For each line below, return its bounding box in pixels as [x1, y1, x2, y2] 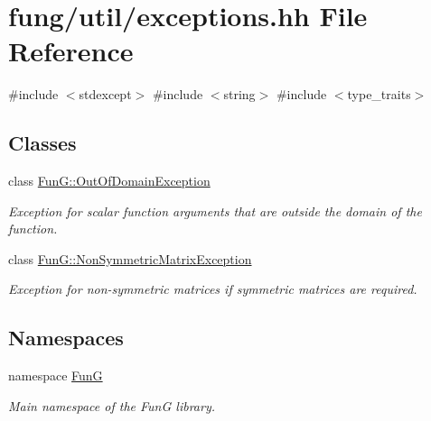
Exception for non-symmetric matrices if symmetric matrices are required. [8, 279, 417, 298]
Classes [8, 129, 77, 157]
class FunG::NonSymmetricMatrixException [8, 249, 252, 268]
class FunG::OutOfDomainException [8, 171, 211, 190]
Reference [8, 32, 134, 69]
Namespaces [8, 324, 124, 352]
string [223, 85, 256, 104]
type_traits [347, 85, 411, 104]
